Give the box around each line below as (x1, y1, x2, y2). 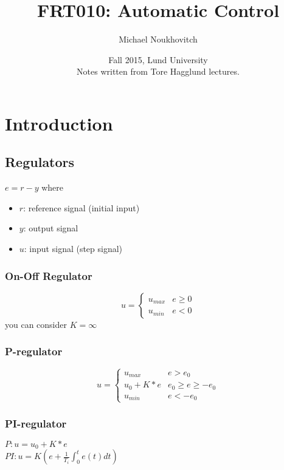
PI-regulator (5, 415, 67, 431)
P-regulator (5, 344, 63, 359)
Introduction (5, 111, 113, 135)
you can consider (5, 318, 68, 330)
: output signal (23, 222, 78, 234)
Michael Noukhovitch (119, 33, 198, 46)
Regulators (5, 152, 75, 171)
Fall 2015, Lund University (108, 53, 208, 66)
